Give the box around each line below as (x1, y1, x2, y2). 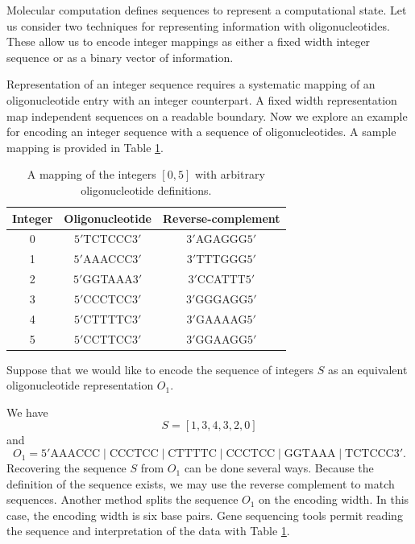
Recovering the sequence (6, 460, 127, 476)
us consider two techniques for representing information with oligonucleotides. (6, 17, 390, 34)
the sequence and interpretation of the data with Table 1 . (6, 522, 290, 539)
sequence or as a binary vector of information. (6, 48, 234, 65)
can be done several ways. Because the (184, 460, 374, 476)
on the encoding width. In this (259, 491, 409, 508)
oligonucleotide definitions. (81, 181, 212, 198)
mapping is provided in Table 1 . (6, 138, 164, 155)
